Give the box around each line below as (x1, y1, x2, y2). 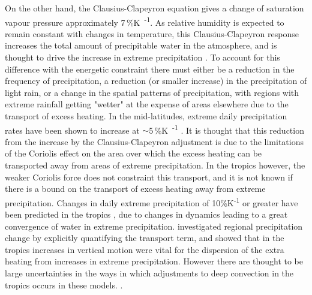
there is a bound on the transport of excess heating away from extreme (5, 182, 266, 195)
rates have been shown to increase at (5, 124, 140, 136)
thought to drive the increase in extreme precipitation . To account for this (5, 51, 280, 64)
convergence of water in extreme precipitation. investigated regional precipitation (5, 219, 303, 232)
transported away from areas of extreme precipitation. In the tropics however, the (5, 159, 305, 171)
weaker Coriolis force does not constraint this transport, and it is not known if (5, 170, 293, 183)
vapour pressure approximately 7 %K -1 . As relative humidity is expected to (5, 14, 284, 28)
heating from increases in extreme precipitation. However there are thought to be (5, 255, 304, 267)
